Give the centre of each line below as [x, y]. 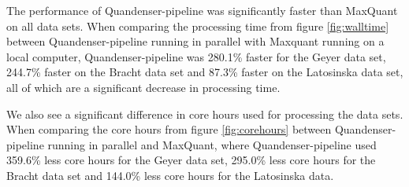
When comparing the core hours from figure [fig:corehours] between [169, 129]
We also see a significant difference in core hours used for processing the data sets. [205, 114]
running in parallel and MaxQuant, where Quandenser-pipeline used [212, 144]
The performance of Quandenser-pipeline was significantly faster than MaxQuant [202, 10]
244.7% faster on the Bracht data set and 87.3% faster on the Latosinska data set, [205, 72]
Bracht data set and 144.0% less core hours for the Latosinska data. [170, 175]
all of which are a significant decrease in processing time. [143, 87]
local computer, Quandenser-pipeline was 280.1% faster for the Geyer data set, [196, 56]
